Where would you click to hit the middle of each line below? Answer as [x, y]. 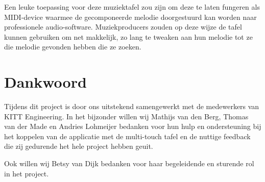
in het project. [27, 173]
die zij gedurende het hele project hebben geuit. [79, 146]
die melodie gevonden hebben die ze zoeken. [73, 47]
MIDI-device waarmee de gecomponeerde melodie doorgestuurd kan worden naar [130, 17]
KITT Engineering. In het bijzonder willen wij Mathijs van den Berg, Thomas [126, 116]
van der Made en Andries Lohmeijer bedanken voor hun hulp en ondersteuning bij [133, 126]
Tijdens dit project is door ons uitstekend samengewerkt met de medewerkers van [132, 106]
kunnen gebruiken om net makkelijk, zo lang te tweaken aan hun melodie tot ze [128, 36]
